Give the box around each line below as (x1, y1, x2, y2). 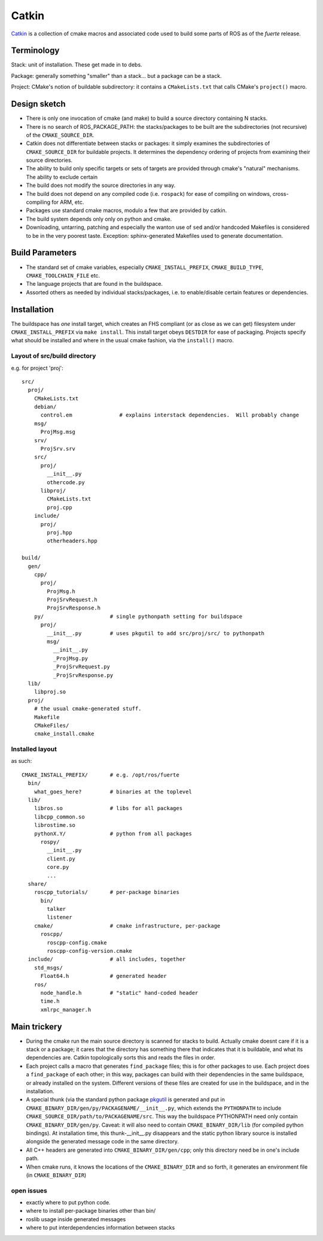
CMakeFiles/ (33, 722, 69, 729)
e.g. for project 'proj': (11, 364, 64, 372)
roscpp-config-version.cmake (47, 947, 133, 955)
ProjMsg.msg (40, 428, 76, 436)
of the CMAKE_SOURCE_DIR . (26, 131, 95, 138)
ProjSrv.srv (40, 445, 76, 452)
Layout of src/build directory (11, 352, 96, 360)
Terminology (11, 46, 60, 56)
